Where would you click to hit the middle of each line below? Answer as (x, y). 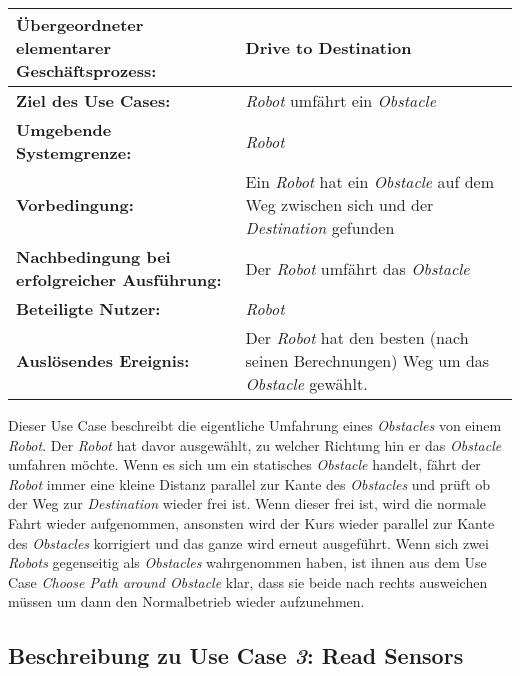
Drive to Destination (328, 47)
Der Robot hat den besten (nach (357, 337)
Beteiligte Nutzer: (88, 308)
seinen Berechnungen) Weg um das (367, 360)
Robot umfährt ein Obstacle (341, 100)
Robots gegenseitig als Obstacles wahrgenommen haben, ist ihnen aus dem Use (247, 562)
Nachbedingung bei (93, 256)
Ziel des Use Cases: (93, 100)
